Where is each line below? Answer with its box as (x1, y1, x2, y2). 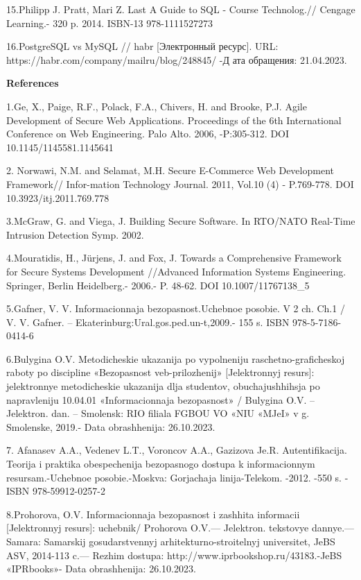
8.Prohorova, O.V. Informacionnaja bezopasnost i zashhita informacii (6, 506, 300, 521)
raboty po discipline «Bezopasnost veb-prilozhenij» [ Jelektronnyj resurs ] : (6, 365, 315, 379)
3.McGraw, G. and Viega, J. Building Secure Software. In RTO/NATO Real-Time (6, 214, 355, 228)
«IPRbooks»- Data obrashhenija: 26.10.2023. (6, 561, 196, 576)
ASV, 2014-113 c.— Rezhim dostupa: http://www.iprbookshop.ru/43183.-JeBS (6, 547, 342, 562)
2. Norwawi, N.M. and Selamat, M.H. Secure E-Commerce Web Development (6, 163, 334, 178)
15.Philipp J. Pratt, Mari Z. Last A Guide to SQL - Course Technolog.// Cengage (6, 2, 355, 16)
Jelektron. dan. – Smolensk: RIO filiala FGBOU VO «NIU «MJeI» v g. (6, 406, 310, 420)
